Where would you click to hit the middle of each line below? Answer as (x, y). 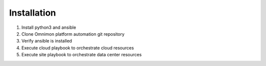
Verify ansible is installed (47, 41)
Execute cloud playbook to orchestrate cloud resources (78, 48)
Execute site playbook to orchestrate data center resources (82, 55)
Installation (33, 13)
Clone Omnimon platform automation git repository (73, 34)
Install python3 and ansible (49, 27)
